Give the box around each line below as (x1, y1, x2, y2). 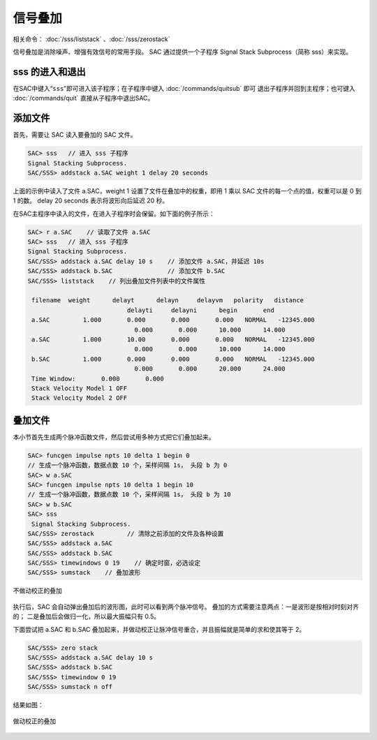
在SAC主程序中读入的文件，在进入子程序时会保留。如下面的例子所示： (13, 209, 216, 218)
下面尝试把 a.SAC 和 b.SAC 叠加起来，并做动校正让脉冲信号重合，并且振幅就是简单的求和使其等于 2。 (13, 625, 306, 633)
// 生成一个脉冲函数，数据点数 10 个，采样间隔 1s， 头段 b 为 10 (27, 491, 231, 498)
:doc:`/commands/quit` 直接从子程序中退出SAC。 (13, 94, 154, 103)
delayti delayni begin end (126, 306, 275, 314)
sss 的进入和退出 (13, 66, 87, 77)
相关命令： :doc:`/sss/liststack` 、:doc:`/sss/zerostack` (13, 35, 170, 43)
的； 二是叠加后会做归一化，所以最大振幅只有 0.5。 (13, 612, 161, 621)
